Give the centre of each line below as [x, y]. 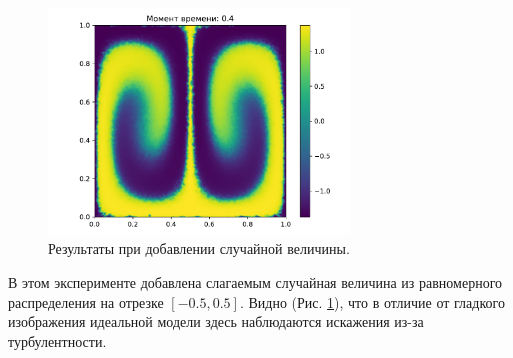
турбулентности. [57, 340]
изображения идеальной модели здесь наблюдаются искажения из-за [216, 321]
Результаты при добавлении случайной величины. [199, 248]
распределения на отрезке [86, 301]
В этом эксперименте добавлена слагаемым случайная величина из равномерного [255, 281]
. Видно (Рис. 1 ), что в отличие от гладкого [372, 301]
